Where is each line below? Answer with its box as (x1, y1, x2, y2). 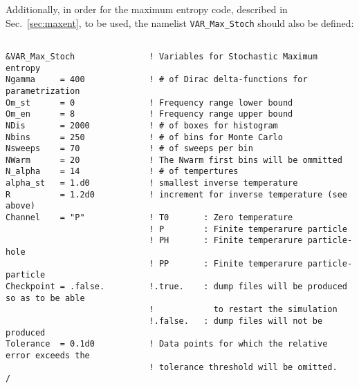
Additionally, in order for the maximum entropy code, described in (6, 2, 288, 16)
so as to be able (6, 293, 85, 303)
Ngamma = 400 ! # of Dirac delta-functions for (6, 75, 308, 85)
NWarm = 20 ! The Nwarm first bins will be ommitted (6, 155, 342, 165)
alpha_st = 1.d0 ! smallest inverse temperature (6, 178, 298, 188)
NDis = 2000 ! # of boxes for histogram (6, 120, 278, 130)
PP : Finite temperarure (158, 258, 303, 269)
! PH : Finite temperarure (149, 235, 303, 246)
